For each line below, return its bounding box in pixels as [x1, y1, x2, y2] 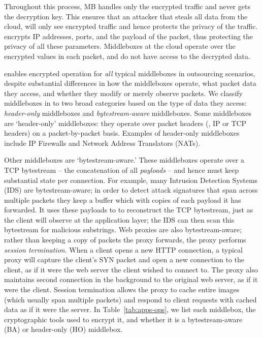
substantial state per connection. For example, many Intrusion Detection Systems [4, 174, 258, 185]
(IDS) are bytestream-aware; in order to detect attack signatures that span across [4, 185, 258, 195]
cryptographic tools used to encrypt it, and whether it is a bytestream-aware [4, 314, 243, 324]
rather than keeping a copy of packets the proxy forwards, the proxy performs [4, 234, 246, 245]
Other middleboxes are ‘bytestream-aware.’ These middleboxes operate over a [4, 155, 244, 165]
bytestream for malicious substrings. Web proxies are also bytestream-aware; [4, 224, 242, 235]
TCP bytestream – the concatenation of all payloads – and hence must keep [4, 164, 239, 175]
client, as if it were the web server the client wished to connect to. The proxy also [4, 264, 258, 274]
